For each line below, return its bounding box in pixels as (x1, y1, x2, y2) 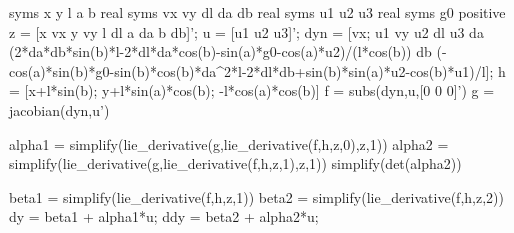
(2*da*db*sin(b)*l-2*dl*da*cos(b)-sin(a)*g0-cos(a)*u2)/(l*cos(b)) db (9, 41, 432, 62)
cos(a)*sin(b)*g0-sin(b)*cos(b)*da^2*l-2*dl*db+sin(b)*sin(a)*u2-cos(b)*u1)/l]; (9, 60, 494, 81)
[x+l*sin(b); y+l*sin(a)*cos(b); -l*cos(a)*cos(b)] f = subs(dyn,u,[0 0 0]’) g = (24, 80, 495, 101)
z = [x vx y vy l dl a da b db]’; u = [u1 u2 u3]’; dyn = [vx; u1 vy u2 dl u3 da (9, 21, 484, 42)
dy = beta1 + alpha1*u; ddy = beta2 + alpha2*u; (9, 206, 319, 227)
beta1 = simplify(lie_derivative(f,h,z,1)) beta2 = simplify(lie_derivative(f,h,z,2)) (9, 186, 504, 207)
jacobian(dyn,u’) (9, 99, 110, 120)
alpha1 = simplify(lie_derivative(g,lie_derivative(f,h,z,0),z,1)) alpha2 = (9, 133, 449, 154)
